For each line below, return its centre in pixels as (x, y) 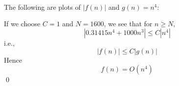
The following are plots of (42, 7)
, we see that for (128, 23)
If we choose (22, 23)
